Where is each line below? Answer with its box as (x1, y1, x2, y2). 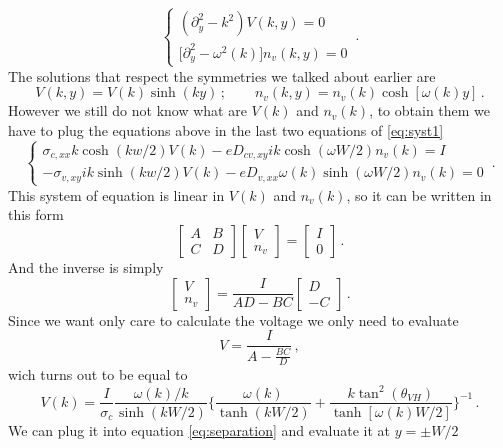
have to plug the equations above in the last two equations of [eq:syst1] (8, 119, 444, 140)
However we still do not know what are (8, 100, 247, 121)
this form (8, 204, 64, 225)
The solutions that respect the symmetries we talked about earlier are (8, 65, 436, 86)
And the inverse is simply (8, 256, 164, 277)
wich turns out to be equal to (8, 364, 188, 385)
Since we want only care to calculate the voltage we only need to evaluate (8, 309, 459, 330)
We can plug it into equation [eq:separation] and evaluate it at (8, 419, 391, 440)
